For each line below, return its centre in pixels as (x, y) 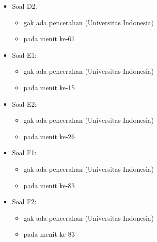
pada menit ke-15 (49, 87)
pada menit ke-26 (49, 136)
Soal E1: (24, 55)
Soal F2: (24, 202)
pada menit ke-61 (49, 39)
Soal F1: (24, 153)
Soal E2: (24, 104)
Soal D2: (24, 6)
